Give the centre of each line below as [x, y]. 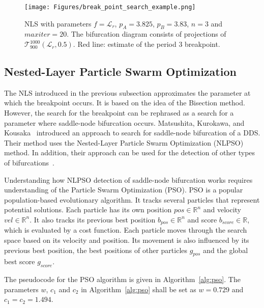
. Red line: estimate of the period [125, 44]
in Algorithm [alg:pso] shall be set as [139, 289]
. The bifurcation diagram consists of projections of [146, 34]
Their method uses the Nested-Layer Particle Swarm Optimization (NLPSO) [124, 142]
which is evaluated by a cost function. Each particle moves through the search [126, 230]
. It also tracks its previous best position [93, 219]
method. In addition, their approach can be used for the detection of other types [130, 152]
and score [202, 219]
